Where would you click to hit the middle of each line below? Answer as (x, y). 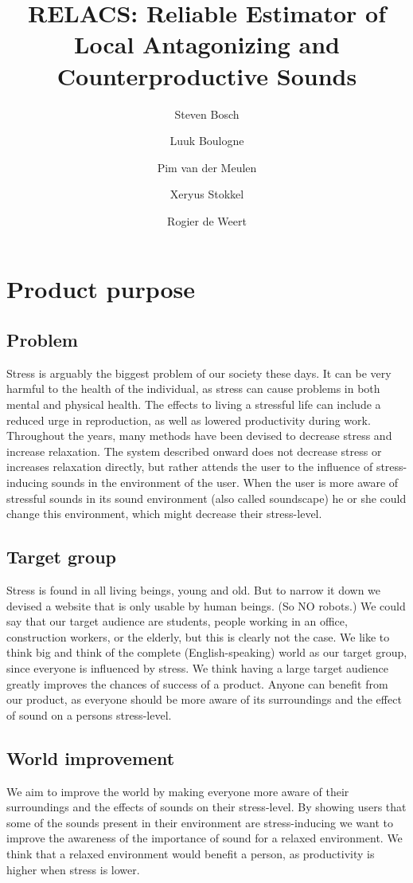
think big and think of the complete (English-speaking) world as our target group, (207, 652)
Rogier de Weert (207, 220)
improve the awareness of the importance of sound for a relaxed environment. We (205, 838)
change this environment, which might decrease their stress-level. (164, 514)
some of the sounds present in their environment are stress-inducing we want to (200, 822)
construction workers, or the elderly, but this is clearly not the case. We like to (198, 636)
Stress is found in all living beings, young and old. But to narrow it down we (194, 590)
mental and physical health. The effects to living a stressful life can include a (194, 404)
